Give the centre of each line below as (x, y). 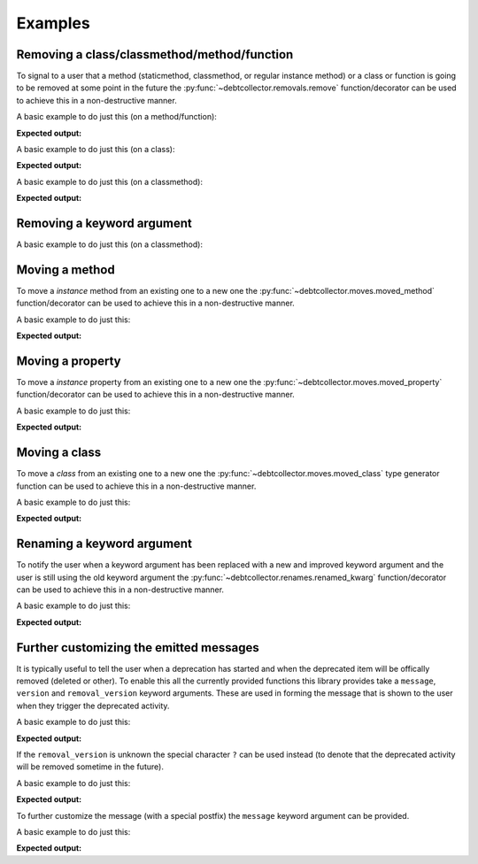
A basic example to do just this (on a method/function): (116, 117)
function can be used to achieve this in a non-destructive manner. (136, 486)
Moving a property (69, 361)
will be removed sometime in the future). (90, 767)
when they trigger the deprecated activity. (93, 706)
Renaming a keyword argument (104, 544)
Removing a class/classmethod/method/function (155, 54)
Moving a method (66, 270)
